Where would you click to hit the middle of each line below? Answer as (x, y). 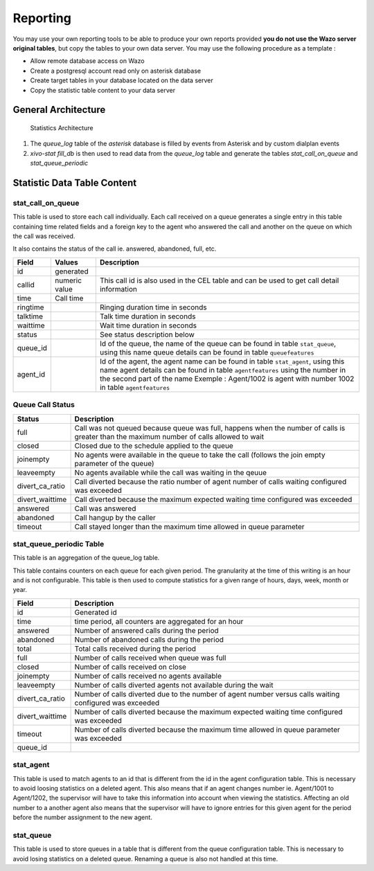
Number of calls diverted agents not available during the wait (174, 685)
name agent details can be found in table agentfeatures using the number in (223, 370)
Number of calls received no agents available (148, 676)
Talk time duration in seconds (148, 316)
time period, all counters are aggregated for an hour (159, 621)
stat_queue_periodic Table (59, 544)
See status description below (147, 334)
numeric (69, 280)
